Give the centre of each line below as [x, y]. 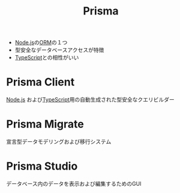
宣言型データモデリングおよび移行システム [59, 142]
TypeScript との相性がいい [47, 58]
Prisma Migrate [45, 124]
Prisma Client [40, 82]
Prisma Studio [42, 166]
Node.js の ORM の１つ [41, 43]
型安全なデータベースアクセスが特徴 [59, 50]
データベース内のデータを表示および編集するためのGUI [74, 184]
